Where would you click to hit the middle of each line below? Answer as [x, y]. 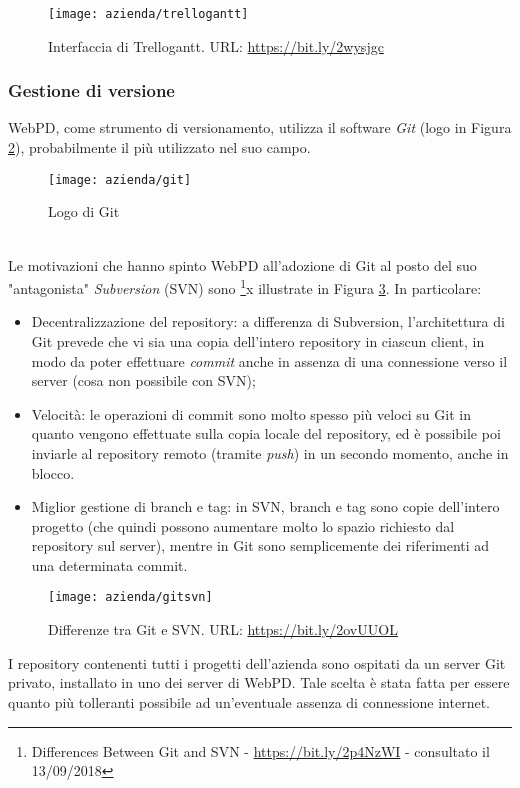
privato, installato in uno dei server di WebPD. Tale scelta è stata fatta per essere [259, 682]
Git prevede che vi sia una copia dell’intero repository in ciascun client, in [258, 340]
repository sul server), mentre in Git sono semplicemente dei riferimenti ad [260, 545]
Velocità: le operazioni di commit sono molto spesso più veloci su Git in [251, 413]
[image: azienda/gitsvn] [130, 597]
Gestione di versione [91, 90]
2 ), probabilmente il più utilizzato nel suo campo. [159, 147]
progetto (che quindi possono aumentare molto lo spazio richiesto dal [243, 525]
